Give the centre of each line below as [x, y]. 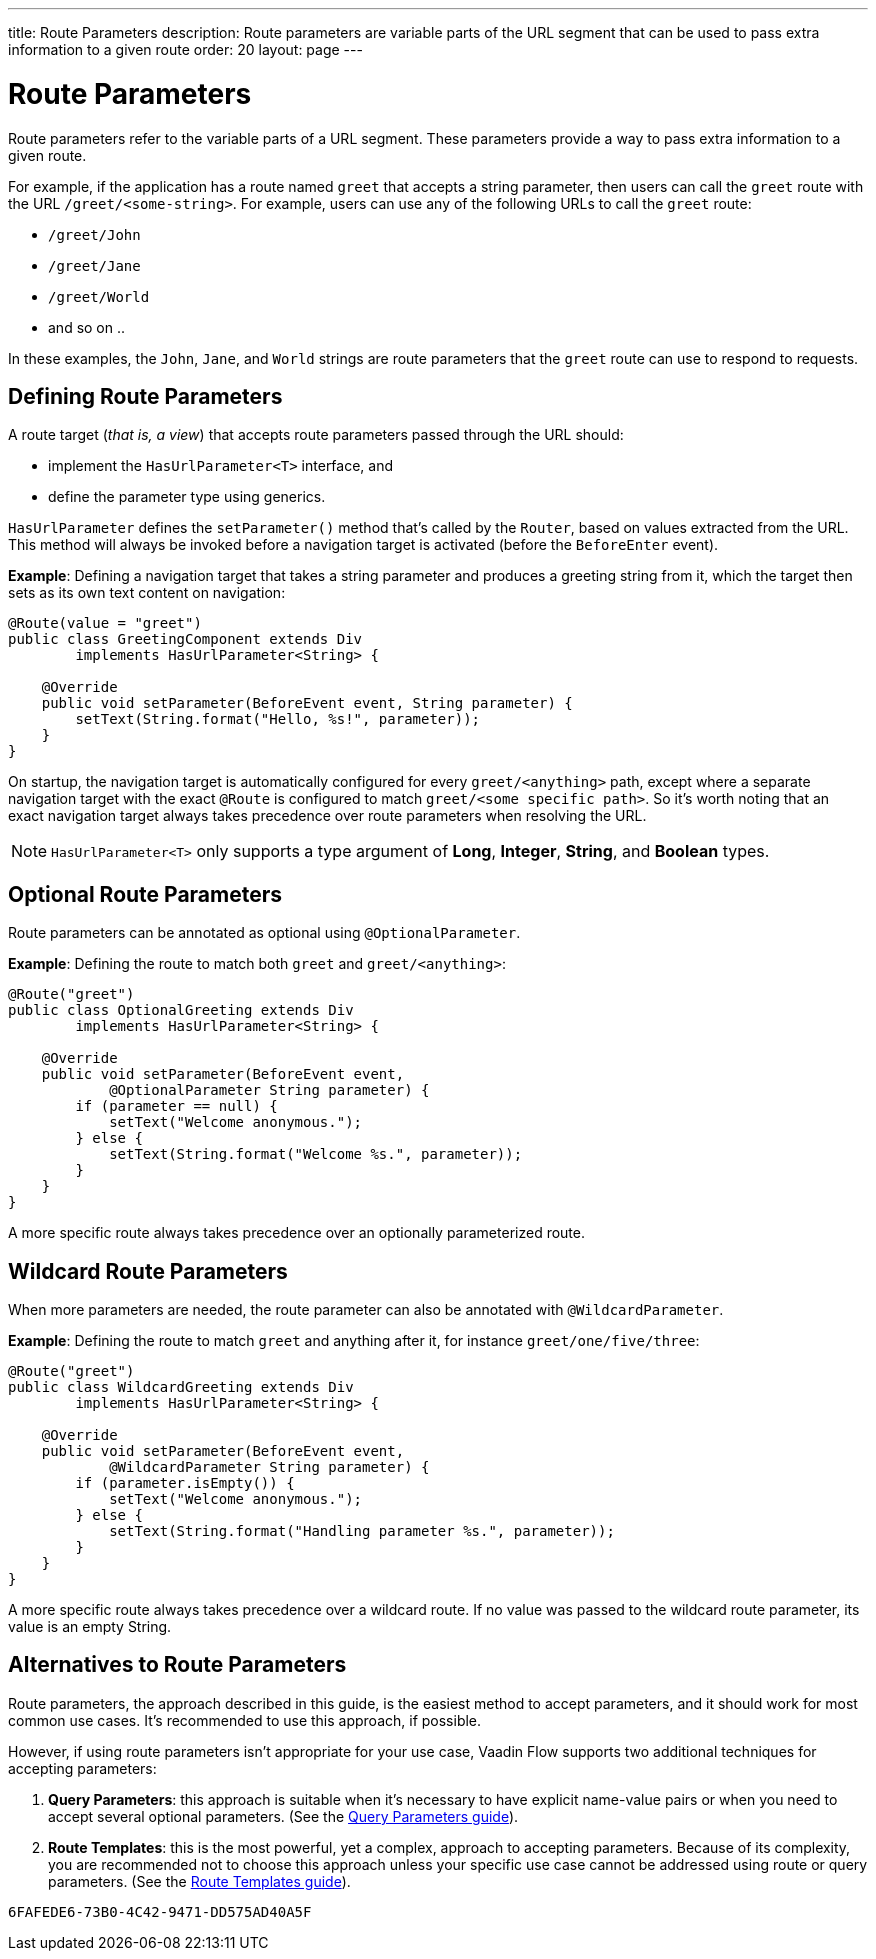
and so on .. [87, 327]
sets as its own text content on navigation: [147, 593]
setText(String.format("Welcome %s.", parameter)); [316, 1154]
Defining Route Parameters [145, 396]
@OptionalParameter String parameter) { [269, 1090]
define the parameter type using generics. [187, 497]
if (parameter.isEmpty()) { [185, 1483]
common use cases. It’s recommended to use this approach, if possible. [245, 1720]
